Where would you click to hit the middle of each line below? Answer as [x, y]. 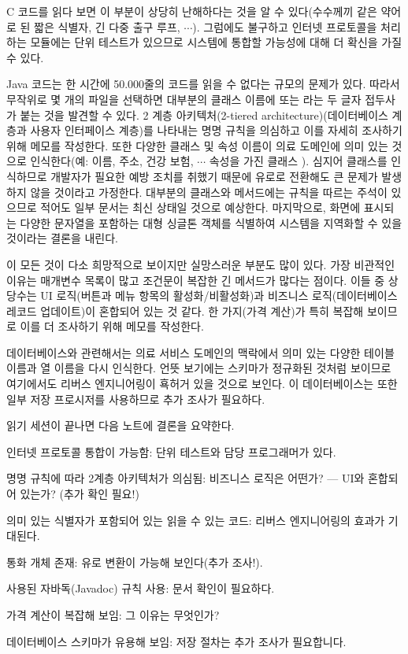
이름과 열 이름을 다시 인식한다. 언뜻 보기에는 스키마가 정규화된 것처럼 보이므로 [199, 368]
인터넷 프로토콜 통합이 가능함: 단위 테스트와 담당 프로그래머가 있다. [171, 451]
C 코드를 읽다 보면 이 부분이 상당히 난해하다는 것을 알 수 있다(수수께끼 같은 [192, 11]
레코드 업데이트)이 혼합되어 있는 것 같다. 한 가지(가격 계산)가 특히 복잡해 [185, 310]
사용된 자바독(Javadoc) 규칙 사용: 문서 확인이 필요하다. [141, 588]
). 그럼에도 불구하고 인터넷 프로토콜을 [285, 26]
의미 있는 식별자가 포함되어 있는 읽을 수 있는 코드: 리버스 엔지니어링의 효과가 [196, 520]
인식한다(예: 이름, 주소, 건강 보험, [112, 161]
